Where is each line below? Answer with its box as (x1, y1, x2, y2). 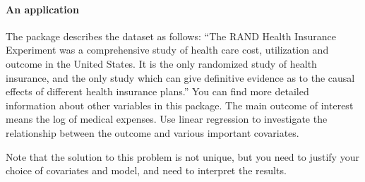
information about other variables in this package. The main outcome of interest (6, 97, 354, 112)
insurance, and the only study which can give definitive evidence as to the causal (6, 70, 355, 85)
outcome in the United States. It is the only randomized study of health (6, 56, 317, 71)
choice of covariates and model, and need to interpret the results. (6, 163, 287, 178)
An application (6, 1, 79, 16)
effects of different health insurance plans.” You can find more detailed (6, 84, 309, 99)
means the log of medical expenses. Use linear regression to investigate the (6, 111, 328, 126)
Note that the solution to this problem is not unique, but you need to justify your (6, 149, 359, 164)
